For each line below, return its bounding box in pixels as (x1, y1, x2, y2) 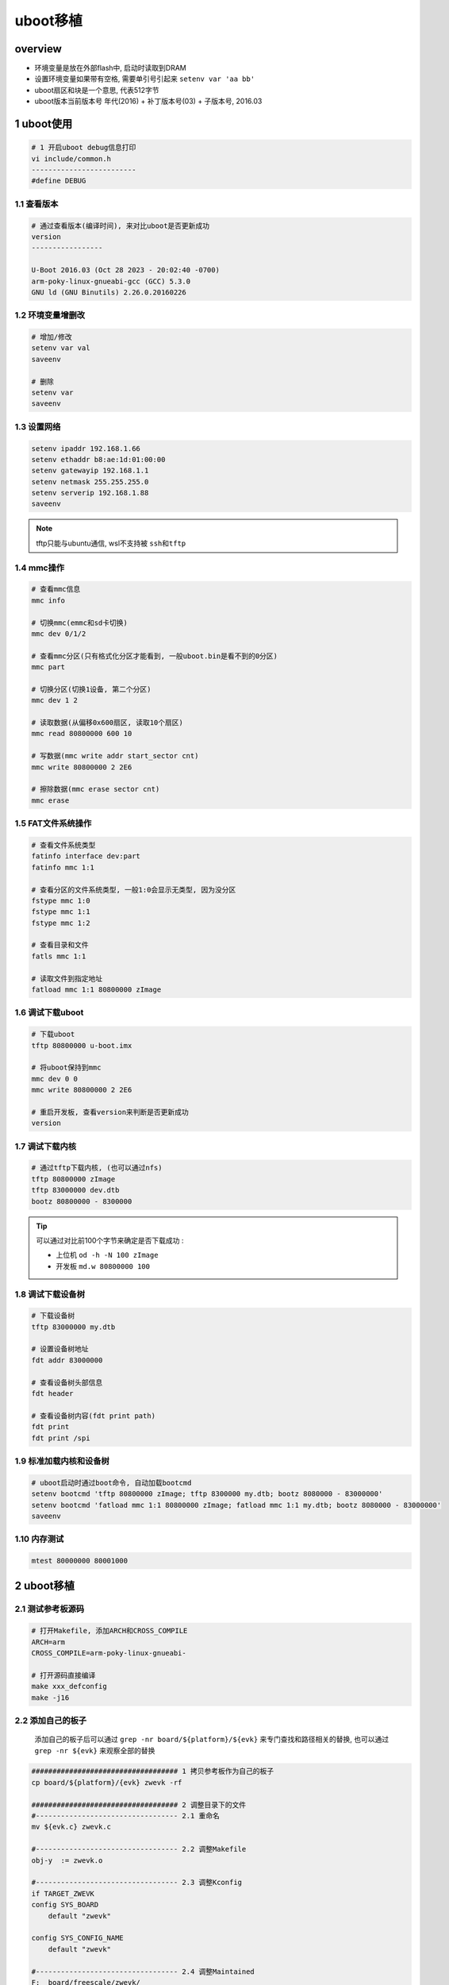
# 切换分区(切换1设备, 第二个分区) (31, 684, 152, 694)
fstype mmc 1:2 (31, 918, 90, 927)
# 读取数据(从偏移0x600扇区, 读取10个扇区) (31, 719, 184, 727)
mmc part (31, 663, 66, 672)
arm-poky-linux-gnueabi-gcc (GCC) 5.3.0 (31, 276, 190, 286)
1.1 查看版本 (14, 198, 59, 210)
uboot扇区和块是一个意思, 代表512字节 (34, 85, 159, 94)
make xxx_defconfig (31, 1682, 107, 1691)
